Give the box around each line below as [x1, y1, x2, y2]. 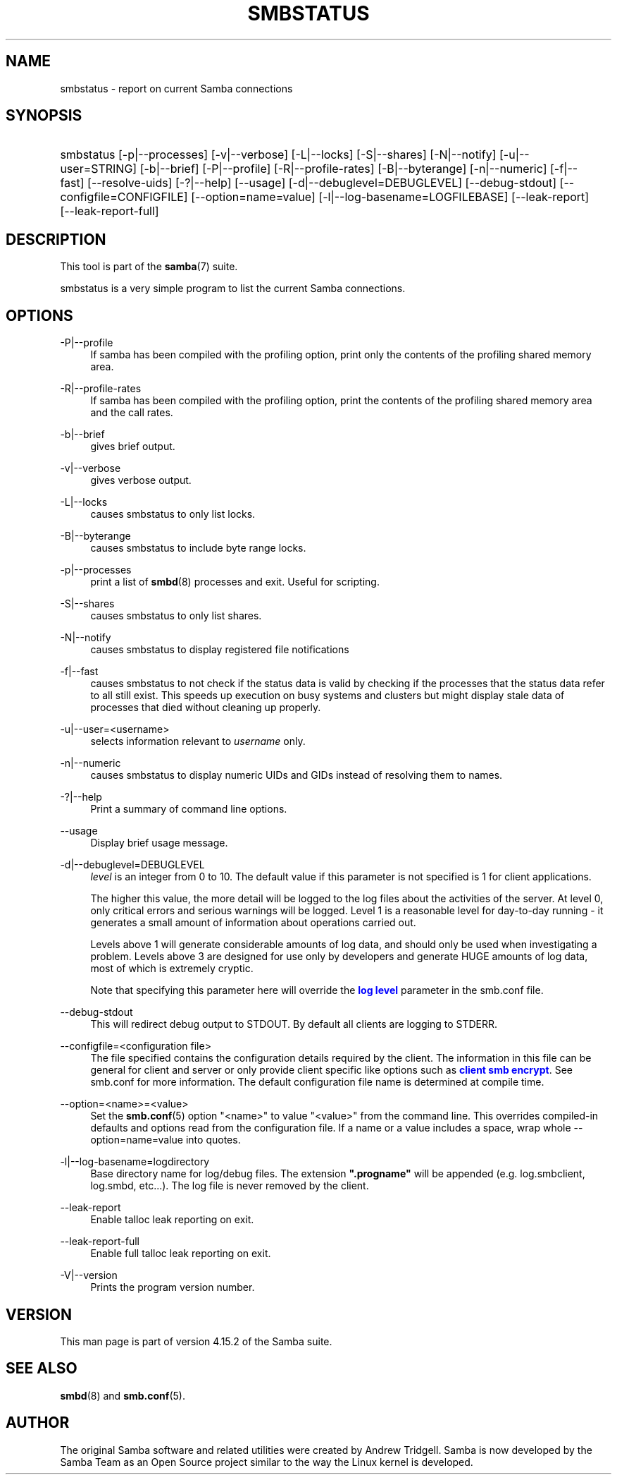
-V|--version [60, 1269, 118, 1282]
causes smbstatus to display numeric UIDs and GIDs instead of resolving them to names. [90, 769, 503, 782]
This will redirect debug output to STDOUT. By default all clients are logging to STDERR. [90, 1018, 498, 1031]
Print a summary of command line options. [90, 803, 287, 815]
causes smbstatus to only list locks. [90, 508, 256, 521]
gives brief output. [90, 440, 175, 453]
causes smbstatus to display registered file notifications [90, 643, 349, 656]
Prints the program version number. [90, 1281, 255, 1294]
